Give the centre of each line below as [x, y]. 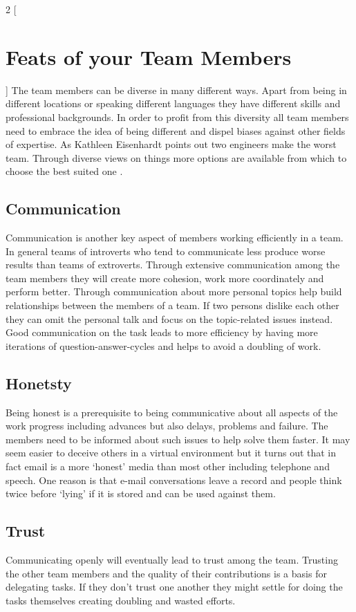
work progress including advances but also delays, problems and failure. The [167, 426]
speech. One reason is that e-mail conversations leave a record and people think [174, 480]
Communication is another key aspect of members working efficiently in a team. [175, 238]
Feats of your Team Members [149, 56]
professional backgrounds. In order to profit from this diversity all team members [177, 117]
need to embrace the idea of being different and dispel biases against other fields [176, 130]
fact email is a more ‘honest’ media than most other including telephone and [168, 466]
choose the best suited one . [64, 171]
